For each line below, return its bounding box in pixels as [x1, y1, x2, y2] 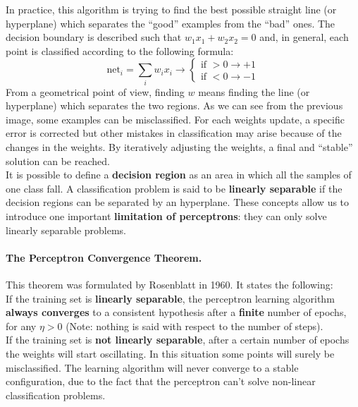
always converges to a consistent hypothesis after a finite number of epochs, [6, 305, 347, 320]
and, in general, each [259, 30, 349, 44]
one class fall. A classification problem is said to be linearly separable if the [6, 181, 342, 195]
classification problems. [6, 387, 106, 402]
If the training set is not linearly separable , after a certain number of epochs [6, 332, 350, 347]
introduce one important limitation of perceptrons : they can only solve [6, 209, 327, 224]
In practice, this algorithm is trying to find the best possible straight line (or [6, 2, 337, 16]
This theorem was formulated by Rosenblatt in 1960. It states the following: [6, 277, 333, 292]
